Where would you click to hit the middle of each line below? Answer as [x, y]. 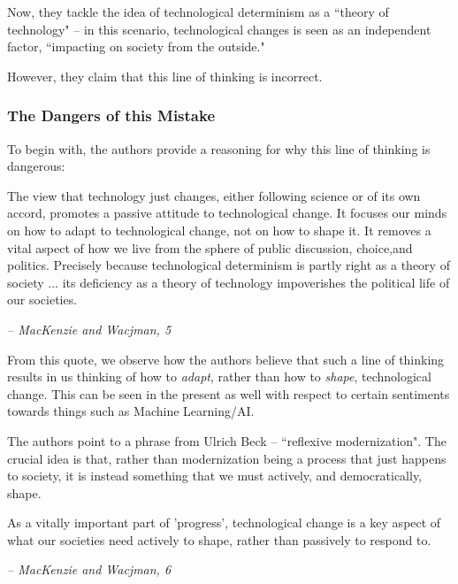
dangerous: [36, 166]
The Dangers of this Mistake [111, 115]
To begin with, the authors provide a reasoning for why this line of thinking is [219, 148]
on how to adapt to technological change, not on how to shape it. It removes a [219, 230]
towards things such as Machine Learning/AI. [131, 411]
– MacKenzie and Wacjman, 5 [89, 329]
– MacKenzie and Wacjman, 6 [89, 569]
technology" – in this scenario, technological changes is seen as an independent [219, 29]
